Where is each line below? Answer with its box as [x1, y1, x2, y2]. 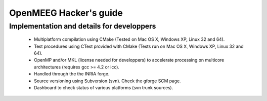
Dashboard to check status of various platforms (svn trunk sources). [34, 84, 173, 91]
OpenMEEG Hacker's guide [9, 7, 123, 18]
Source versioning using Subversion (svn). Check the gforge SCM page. [34, 78, 181, 84]
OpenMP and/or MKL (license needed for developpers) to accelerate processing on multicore [34, 57, 224, 63]
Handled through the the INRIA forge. [34, 71, 110, 77]
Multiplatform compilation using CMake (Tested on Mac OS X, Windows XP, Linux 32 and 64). [34, 36, 225, 42]
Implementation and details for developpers [9, 22, 156, 31]
